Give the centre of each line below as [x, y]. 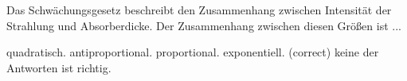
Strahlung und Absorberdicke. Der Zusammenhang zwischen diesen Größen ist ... [204, 25]
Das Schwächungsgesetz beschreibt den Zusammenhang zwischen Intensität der [199, 10]
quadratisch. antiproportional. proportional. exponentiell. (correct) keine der [193, 52]
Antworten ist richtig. [59, 67]
